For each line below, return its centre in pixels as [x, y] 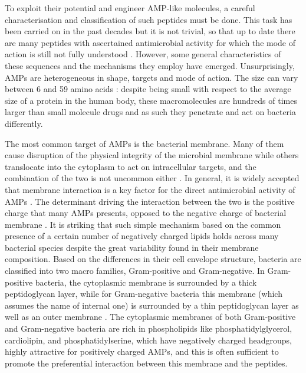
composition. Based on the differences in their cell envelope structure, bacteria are [153, 259]
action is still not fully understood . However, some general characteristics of [143, 54]
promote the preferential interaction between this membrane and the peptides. [146, 363]
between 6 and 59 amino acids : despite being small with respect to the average [148, 89]
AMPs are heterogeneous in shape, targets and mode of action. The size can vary [152, 77]
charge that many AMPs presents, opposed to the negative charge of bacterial [146, 213]
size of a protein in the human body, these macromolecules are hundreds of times [151, 100]
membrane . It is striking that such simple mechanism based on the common [143, 224]
